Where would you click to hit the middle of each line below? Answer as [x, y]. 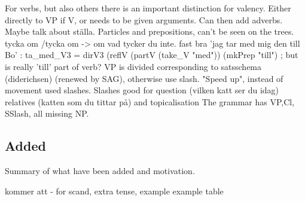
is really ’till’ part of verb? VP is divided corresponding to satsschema [133, 66]
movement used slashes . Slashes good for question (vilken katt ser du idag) [142, 90]
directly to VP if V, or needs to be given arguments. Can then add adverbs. [144, 19]
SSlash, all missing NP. [47, 113]
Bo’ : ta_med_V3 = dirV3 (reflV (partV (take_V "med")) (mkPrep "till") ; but [152, 55]
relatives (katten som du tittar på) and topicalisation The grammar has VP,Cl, [150, 101]
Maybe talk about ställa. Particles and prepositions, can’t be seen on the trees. [150, 31]
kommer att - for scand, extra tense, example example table [114, 191]
